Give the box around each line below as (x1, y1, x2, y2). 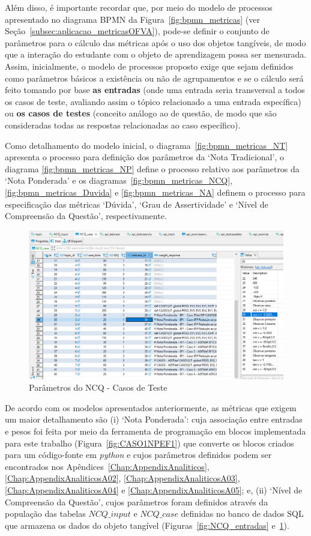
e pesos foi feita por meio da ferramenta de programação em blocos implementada (5, 425, 306, 438)
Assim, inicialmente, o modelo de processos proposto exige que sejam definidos (5, 59, 294, 72)
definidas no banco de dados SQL (181, 507, 304, 520)
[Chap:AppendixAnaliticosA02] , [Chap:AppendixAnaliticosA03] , (5, 472, 240, 484)
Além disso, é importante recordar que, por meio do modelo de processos (5, 1, 273, 13)
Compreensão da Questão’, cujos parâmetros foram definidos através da (5, 495, 268, 508)
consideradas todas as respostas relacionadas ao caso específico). (5, 118, 241, 131)
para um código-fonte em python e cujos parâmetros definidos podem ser (5, 448, 272, 461)
